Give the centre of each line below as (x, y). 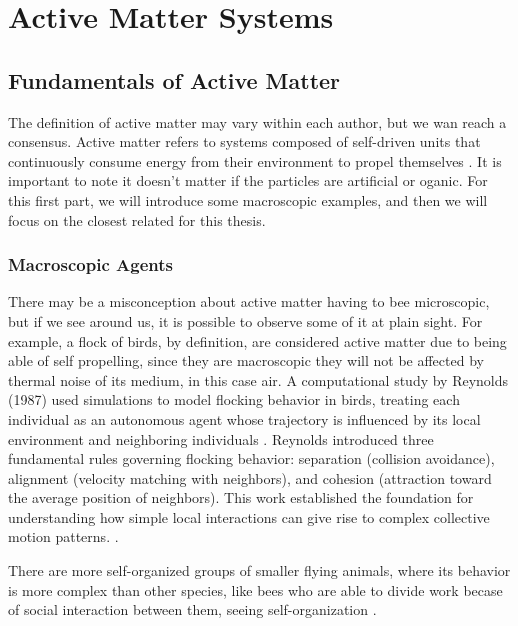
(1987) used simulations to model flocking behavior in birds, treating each (234, 399)
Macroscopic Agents (90, 264)
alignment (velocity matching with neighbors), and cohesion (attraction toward (250, 477)
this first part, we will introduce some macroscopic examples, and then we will (248, 199)
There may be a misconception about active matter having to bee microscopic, (249, 301)
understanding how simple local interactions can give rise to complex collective (249, 516)
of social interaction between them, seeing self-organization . (192, 609)
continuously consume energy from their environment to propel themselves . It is (255, 160)
